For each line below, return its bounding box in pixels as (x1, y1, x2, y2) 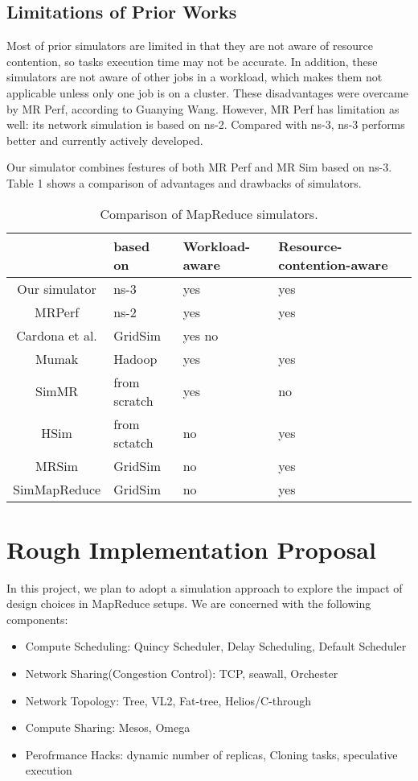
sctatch (113, 432, 154, 452)
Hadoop (113, 349, 158, 368)
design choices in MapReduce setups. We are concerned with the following (6, 595, 371, 612)
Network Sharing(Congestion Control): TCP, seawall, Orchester (25, 665, 338, 682)
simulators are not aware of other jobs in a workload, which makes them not (6, 68, 383, 85)
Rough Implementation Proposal (6, 532, 376, 565)
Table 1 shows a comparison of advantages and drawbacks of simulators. (6, 174, 362, 191)
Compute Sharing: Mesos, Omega (25, 719, 191, 736)
